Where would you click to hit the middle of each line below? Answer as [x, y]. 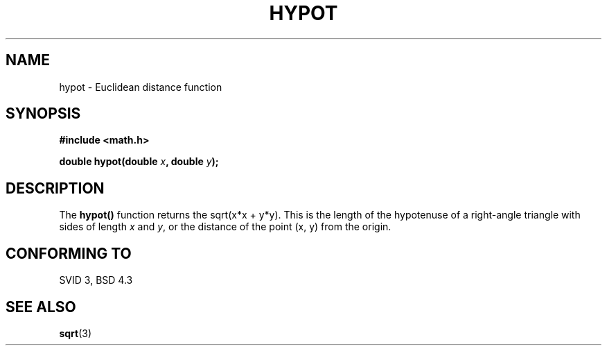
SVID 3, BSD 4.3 [96, 280]
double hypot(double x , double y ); [139, 162]
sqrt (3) [76, 333]
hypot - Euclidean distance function [141, 87]
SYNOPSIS [43, 114]
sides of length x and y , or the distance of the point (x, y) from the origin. [225, 227]
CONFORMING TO [69, 253]
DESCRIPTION [55, 188]
